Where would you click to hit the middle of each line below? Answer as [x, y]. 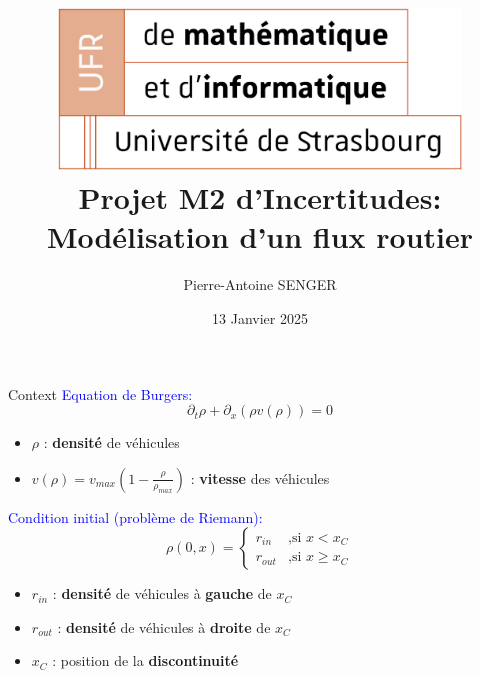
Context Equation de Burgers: [100, 393]
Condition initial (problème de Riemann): [135, 516]
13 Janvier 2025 [260, 317]
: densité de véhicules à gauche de [162, 593]
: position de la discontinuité [145, 660]
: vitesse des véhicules [260, 477]
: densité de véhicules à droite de [164, 626]
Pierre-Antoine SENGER [260, 284]
